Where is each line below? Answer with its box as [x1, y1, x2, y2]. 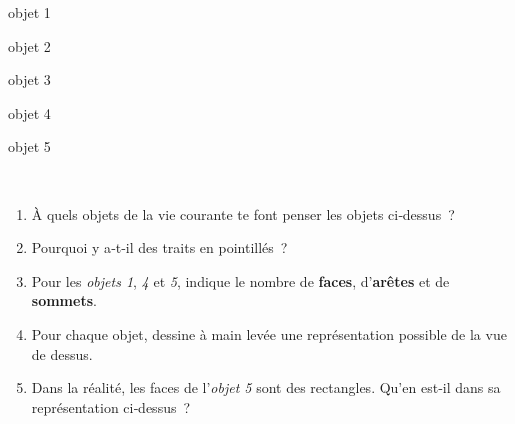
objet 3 [8, 69, 51, 90]
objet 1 [8, 2, 51, 22]
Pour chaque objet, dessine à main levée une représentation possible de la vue [31, 323, 507, 344]
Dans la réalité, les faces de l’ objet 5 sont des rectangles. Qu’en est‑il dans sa [31, 377, 501, 398]
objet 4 [8, 102, 51, 123]
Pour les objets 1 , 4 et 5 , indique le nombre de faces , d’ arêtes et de [31, 270, 450, 291]
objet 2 [8, 35, 51, 56]
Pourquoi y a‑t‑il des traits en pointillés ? [31, 237, 288, 258]
